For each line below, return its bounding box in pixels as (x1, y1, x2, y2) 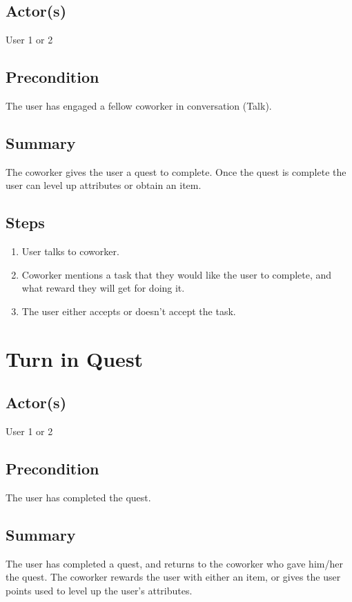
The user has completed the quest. (6, 490, 151, 504)
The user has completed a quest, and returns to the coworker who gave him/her (6, 556, 343, 570)
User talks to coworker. (21, 244, 119, 259)
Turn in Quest (6, 344, 144, 372)
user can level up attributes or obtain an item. (6, 178, 202, 192)
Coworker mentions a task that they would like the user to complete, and (21, 267, 332, 281)
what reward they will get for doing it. (21, 281, 185, 295)
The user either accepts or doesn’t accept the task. (21, 303, 236, 318)
